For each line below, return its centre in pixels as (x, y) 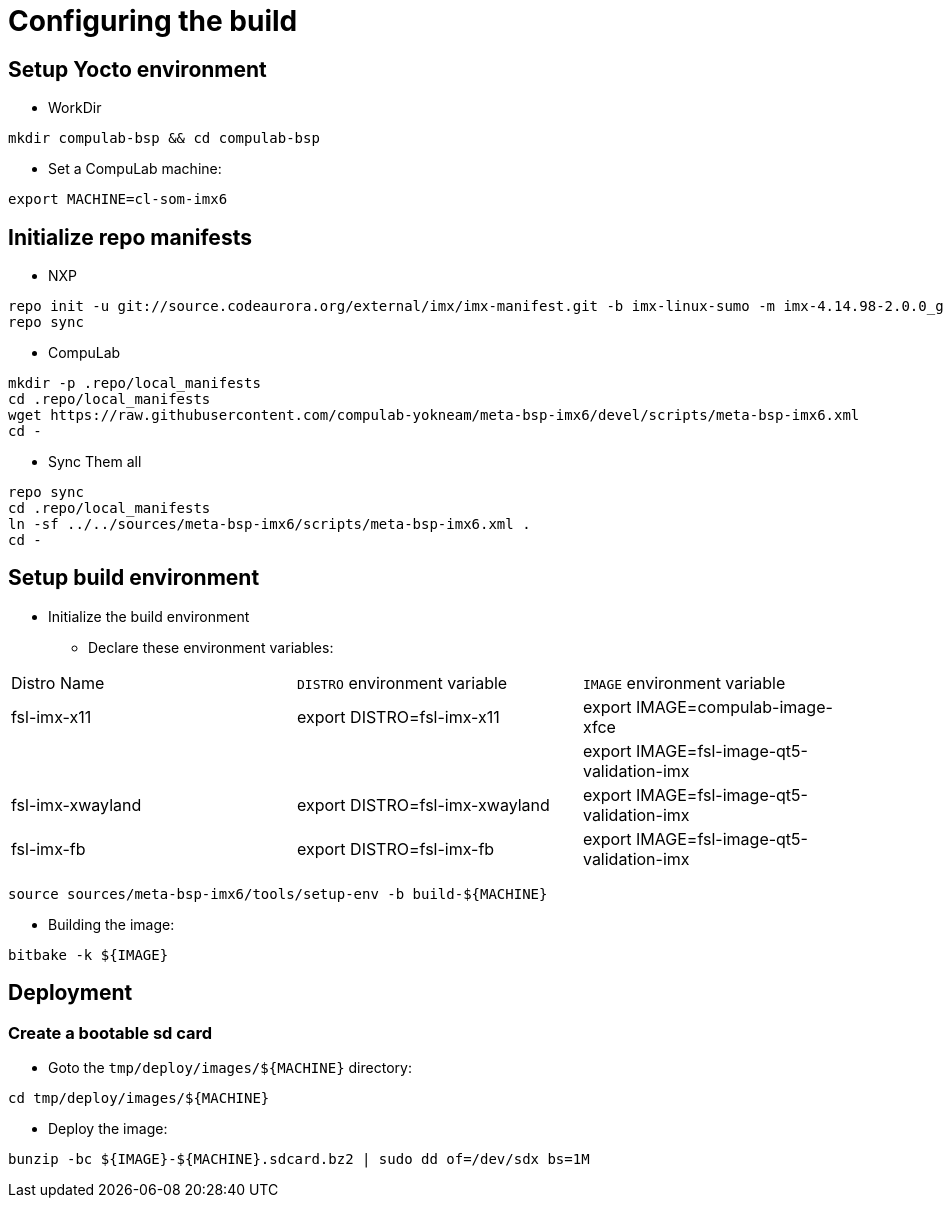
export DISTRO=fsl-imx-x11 (398, 716)
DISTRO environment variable (402, 682)
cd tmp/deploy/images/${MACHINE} (139, 1098)
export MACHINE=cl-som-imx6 (118, 199)
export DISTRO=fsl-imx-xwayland (423, 804)
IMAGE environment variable (684, 682)
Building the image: (111, 924)
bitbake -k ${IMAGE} (88, 954)
